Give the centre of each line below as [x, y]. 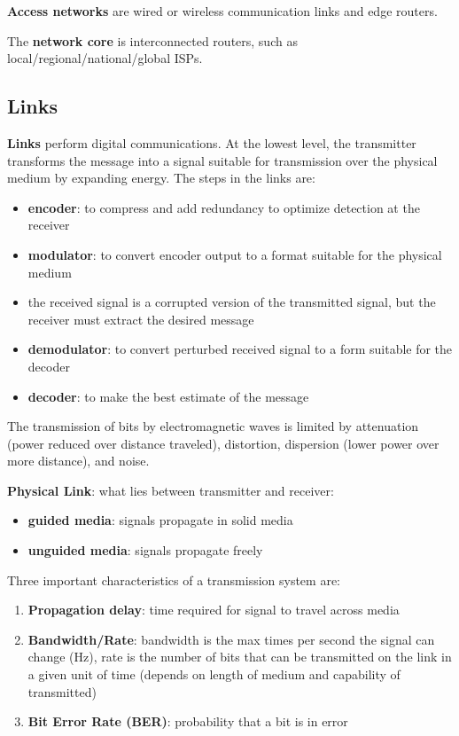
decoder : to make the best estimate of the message [168, 396]
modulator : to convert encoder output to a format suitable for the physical [235, 254]
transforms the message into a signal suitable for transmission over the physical [222, 160]
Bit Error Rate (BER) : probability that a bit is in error [188, 721]
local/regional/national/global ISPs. [105, 58]
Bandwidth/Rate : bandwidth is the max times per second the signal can [231, 639]
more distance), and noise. [78, 461]
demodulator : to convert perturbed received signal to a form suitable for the [240, 349]
